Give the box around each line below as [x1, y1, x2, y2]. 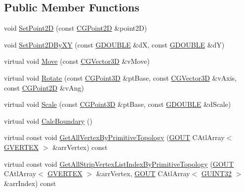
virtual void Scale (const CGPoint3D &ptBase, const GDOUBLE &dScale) [4, 99, 231, 109]
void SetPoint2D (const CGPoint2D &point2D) [4, 23, 147, 33]
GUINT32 [201, 168, 232, 179]
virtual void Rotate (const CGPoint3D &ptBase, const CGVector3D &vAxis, [4, 72, 237, 83]
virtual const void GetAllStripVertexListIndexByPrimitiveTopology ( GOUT [4, 158, 234, 169]
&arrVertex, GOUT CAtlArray [96, 168, 190, 179]
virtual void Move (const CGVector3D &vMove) [4, 56, 150, 66]
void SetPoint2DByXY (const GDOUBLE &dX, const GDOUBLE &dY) [4, 39, 225, 49]
